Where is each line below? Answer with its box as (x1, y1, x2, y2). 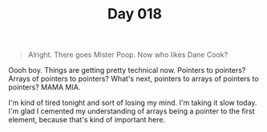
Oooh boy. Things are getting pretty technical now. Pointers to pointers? (8, 66, 246, 75)
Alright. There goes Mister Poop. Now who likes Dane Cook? (27, 50, 229, 60)
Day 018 (107, 5, 163, 23)
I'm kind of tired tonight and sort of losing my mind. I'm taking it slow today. (8, 98, 257, 108)
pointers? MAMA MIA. (8, 82, 81, 92)
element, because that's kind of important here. (8, 115, 166, 125)
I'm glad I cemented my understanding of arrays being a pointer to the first (8, 106, 255, 116)
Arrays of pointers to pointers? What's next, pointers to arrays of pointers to (8, 74, 259, 84)
